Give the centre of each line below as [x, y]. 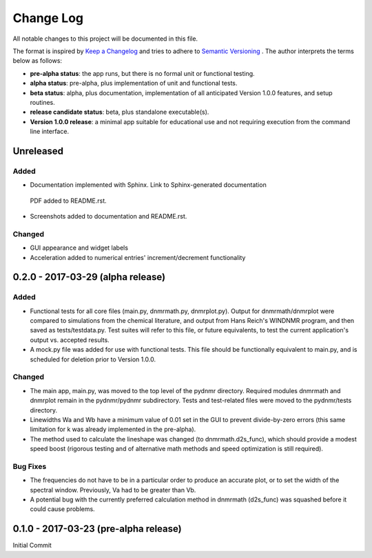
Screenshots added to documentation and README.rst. [108, 216]
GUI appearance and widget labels [79, 248]
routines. [42, 102]
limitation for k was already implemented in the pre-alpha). [113, 429]
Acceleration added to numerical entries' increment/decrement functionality [138, 257]
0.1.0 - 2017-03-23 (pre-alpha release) [97, 529]
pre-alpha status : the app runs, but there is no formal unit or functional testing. [142, 73]
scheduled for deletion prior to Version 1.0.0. [93, 359]
